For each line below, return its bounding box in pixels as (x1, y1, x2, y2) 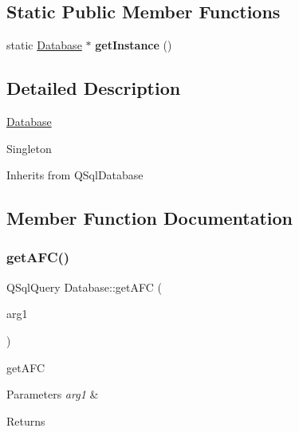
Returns (6, 412, 45, 429)
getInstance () (95, 37, 172, 53)
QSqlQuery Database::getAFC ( (6, 278, 162, 295)
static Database (6, 37, 82, 53)
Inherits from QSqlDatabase (6, 167, 144, 183)
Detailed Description (6, 76, 181, 100)
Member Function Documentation (6, 206, 293, 230)
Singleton (6, 139, 52, 156)
